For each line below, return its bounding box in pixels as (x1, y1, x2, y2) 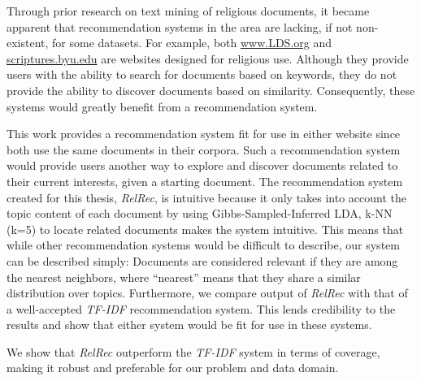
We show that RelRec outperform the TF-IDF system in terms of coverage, (7, 343, 380, 360)
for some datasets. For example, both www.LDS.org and (52, 34, 332, 51)
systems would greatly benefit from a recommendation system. (7, 97, 318, 115)
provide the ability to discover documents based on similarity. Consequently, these (7, 81, 415, 98)
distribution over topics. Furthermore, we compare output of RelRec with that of (7, 284, 408, 301)
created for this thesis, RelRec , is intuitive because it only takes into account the (7, 188, 407, 206)
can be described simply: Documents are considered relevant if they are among (7, 252, 398, 269)
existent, (7, 34, 49, 51)
